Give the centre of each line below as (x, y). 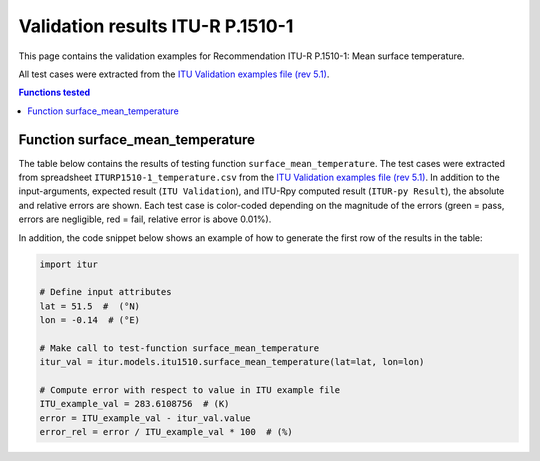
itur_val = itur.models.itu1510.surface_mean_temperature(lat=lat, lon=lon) (232, 362)
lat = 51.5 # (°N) (89, 306)
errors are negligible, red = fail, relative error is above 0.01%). (145, 219)
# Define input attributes (105, 292)
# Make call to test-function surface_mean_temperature (179, 348)
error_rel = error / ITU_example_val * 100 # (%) (166, 432)
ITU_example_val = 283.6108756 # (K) (134, 404)
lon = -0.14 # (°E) (89, 320)
